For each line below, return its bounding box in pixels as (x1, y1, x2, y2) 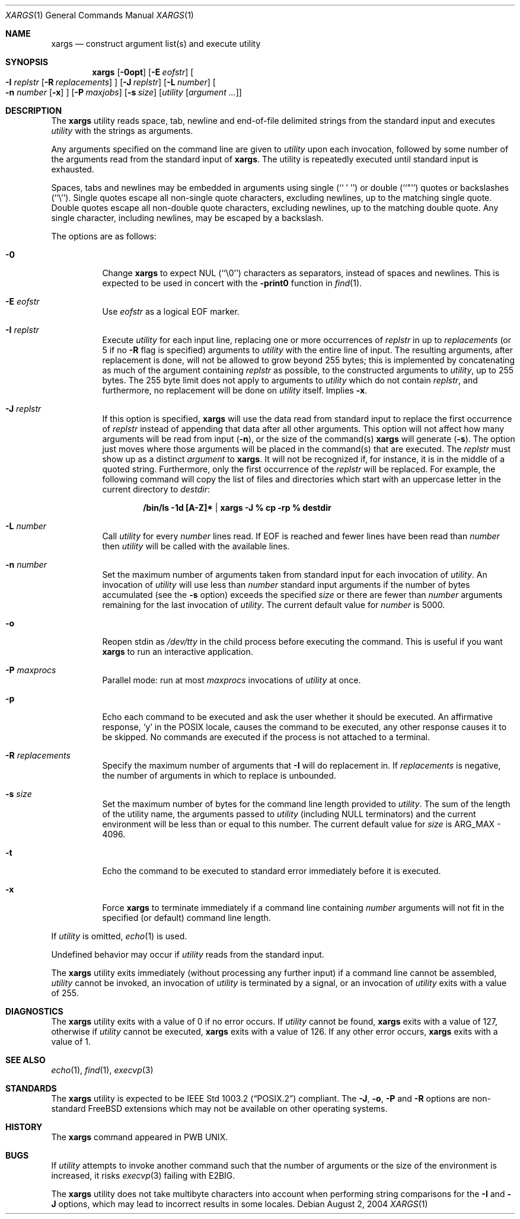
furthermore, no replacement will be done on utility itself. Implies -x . (102, 385, 368, 395)
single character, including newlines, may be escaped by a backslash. (51, 213, 324, 223)
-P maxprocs (5, 665, 56, 675)
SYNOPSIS (5, 57, 49, 67)
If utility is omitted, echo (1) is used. (51, 931, 187, 941)
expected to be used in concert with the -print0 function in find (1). (102, 278, 362, 288)
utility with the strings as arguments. (51, 126, 193, 136)
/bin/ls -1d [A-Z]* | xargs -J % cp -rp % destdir (143, 503, 331, 513)
